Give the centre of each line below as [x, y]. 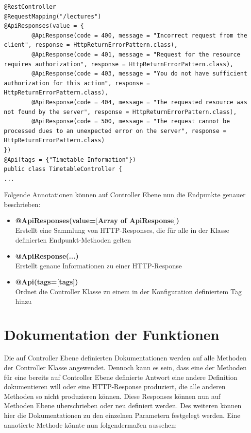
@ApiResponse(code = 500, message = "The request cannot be [131, 122]
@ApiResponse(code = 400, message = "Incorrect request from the [140, 35]
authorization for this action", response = [77, 83]
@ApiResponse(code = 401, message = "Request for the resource [136, 54]
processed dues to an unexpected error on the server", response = [115, 131]
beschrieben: [22, 204]
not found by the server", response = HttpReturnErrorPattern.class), [120, 112]
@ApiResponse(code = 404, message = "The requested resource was [140, 102]
